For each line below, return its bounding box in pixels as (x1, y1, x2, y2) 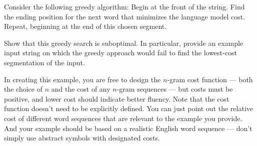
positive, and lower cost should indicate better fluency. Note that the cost (4, 93, 229, 104)
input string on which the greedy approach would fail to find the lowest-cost (4, 47, 237, 58)
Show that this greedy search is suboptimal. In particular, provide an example (4, 37, 243, 48)
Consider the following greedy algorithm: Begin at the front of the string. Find (4, 1, 245, 11)
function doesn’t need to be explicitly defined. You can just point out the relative (4, 103, 253, 114)
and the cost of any (51, 84, 110, 94)
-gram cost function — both (167, 74, 253, 84)
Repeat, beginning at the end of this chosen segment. (4, 21, 167, 31)
